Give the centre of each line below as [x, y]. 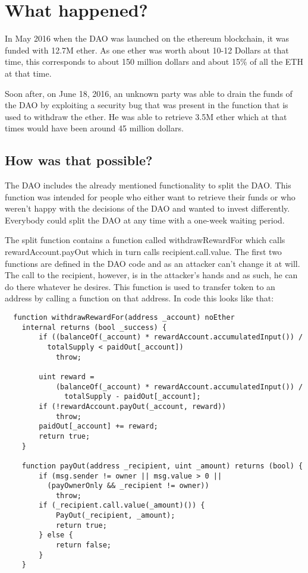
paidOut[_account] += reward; [98, 426]
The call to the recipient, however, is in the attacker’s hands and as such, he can [151, 275]
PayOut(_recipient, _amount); [115, 516]
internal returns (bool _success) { [94, 327]
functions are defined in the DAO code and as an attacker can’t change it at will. [153, 263]
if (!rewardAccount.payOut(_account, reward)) [133, 406]
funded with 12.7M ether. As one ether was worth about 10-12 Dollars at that [147, 50]
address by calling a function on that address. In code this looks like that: [139, 298]
